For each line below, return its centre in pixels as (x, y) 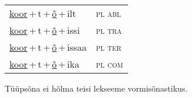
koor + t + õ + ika (45, 64)
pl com (110, 64)
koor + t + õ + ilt (43, 13)
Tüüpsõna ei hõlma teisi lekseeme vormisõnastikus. (96, 88)
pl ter (109, 47)
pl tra (109, 30)
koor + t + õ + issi (45, 30)
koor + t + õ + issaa (48, 47)
